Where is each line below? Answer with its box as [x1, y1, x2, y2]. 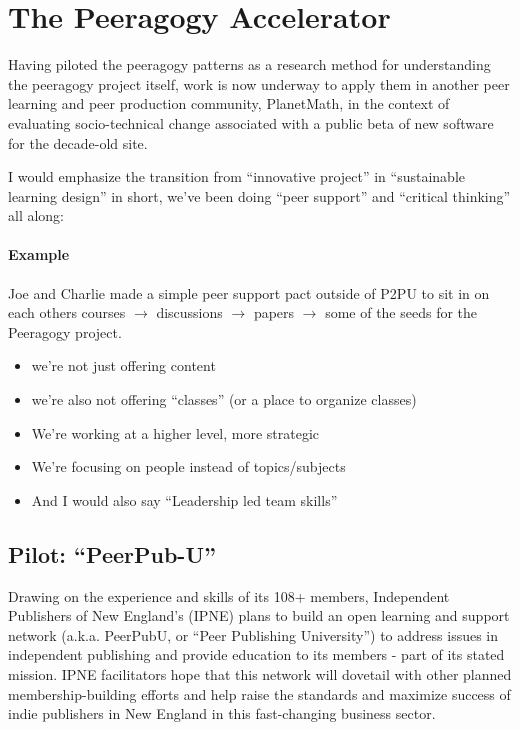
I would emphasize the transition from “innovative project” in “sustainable [8, 166, 465, 187]
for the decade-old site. [8, 132, 148, 153]
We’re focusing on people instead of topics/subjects [31, 456, 346, 477]
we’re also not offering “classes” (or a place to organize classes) [31, 389, 417, 410]
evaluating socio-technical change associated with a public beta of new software [8, 112, 494, 133]
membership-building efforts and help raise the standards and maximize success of [8, 683, 511, 704]
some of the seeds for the [325, 302, 478, 323]
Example [8, 244, 70, 265]
